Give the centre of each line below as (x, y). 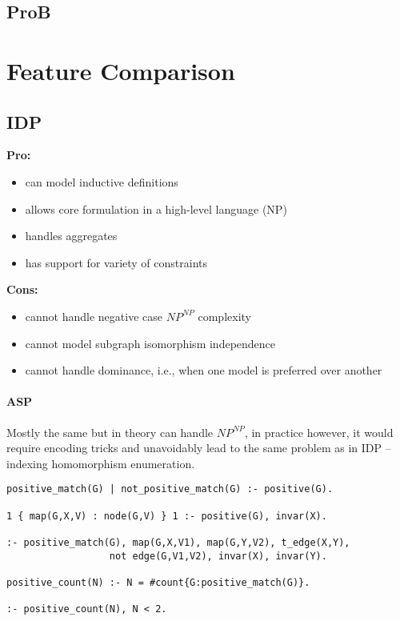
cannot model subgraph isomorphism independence (150, 343)
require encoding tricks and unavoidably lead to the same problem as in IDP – (199, 448)
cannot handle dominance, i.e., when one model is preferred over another (204, 370)
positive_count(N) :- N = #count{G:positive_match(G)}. (158, 582)
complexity (224, 316)
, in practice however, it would (319, 432)
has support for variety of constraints (116, 262)
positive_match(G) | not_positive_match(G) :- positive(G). (170, 489)
